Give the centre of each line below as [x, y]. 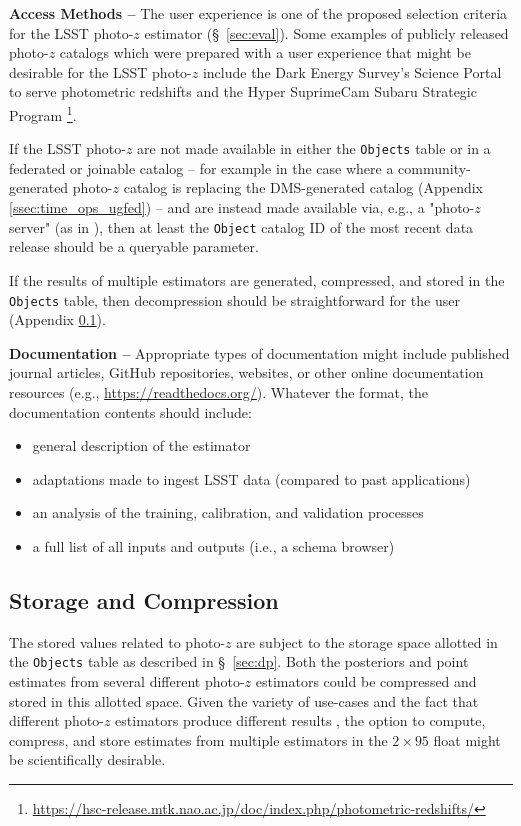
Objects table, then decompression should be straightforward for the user [234, 299]
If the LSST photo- [67, 148]
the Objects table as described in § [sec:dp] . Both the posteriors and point [239, 661]
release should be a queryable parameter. [134, 246]
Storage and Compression [144, 599]
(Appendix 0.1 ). [57, 319]
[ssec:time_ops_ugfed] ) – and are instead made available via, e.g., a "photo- [242, 207]
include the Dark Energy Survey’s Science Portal [352, 71]
